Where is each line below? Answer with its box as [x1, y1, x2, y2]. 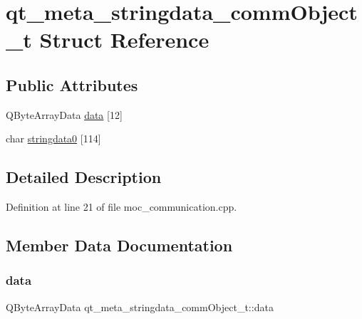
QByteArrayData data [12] [6, 107, 123, 122]
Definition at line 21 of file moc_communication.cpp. [6, 199, 237, 214]
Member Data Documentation [6, 234, 233, 256]
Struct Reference [39, 25, 210, 54]
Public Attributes [6, 73, 138, 95]
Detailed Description [6, 166, 162, 188]
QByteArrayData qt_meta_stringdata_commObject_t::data [6, 299, 274, 314]
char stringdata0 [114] [6, 131, 101, 146]
